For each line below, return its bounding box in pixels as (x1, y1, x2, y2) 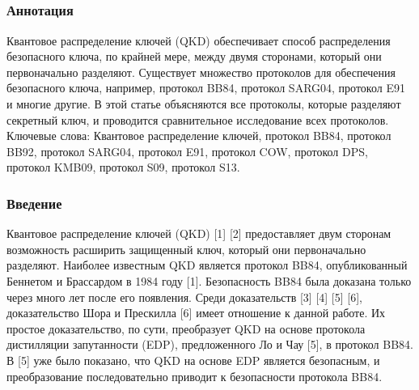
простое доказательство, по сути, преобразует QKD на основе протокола (6, 320, 366, 337)
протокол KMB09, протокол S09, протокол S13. (6, 159, 240, 176)
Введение (6, 193, 62, 213)
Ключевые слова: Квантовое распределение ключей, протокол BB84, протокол (6, 127, 391, 144)
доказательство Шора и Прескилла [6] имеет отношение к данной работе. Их (6, 304, 386, 321)
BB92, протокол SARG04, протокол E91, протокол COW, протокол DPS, (6, 142, 368, 159)
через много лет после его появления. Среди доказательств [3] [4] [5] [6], (6, 288, 362, 305)
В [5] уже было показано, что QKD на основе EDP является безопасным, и (6, 352, 380, 368)
